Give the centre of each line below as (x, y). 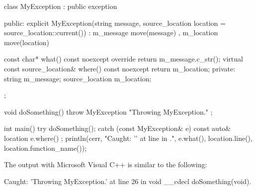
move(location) (27, 42)
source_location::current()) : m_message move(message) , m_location (111, 32)
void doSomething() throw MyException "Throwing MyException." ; (108, 111)
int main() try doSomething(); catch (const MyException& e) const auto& (118, 128)
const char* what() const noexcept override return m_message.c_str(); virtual (124, 59)
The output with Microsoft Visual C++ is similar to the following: (106, 164)
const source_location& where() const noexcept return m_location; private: (120, 68)
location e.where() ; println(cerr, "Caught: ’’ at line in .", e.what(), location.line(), (128, 138)
